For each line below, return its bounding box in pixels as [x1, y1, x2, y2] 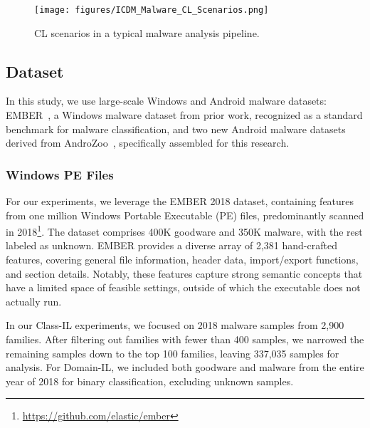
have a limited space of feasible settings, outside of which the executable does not [6, 280, 361, 295]
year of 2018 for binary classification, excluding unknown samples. [6, 373, 294, 388]
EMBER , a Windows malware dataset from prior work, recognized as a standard [6, 108, 363, 122]
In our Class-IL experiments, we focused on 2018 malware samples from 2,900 [6, 318, 344, 333]
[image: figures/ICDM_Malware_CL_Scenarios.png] [34, 5, 269, 15]
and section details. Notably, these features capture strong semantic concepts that [6, 266, 363, 281]
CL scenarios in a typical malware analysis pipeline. [34, 25, 260, 40]
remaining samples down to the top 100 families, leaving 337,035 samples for [6, 345, 339, 360]
